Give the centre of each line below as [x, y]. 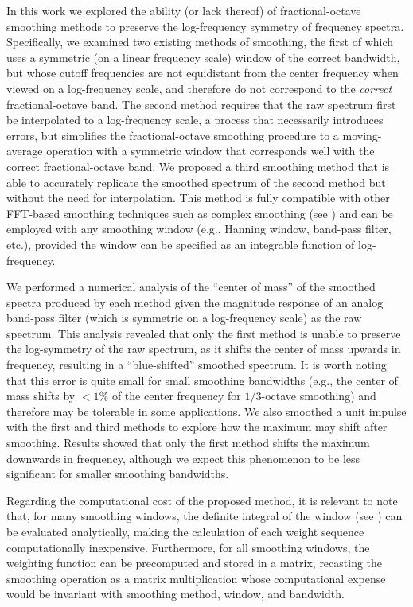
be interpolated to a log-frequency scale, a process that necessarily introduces [195, 120]
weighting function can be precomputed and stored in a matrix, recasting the [195, 563]
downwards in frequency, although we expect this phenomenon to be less [183, 458]
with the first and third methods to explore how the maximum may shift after [197, 427]
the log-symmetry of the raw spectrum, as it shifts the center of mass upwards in [204, 349]
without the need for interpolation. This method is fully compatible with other [198, 198]
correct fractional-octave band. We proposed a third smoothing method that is [198, 166]
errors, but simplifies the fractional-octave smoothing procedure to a [173, 135]
